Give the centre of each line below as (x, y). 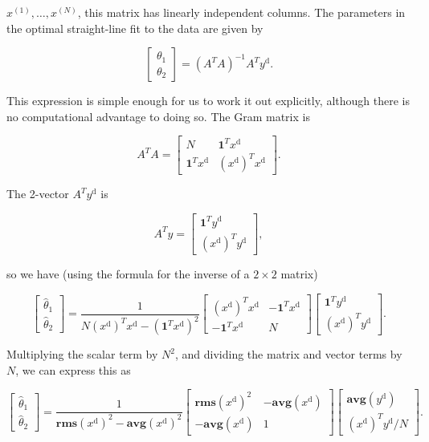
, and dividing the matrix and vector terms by (289, 354)
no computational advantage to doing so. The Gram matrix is (158, 116)
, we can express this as (73, 369)
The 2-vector (38, 194)
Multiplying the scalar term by (82, 354)
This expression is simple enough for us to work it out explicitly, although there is (208, 101)
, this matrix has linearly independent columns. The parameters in (241, 12)
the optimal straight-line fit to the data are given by (135, 28)
